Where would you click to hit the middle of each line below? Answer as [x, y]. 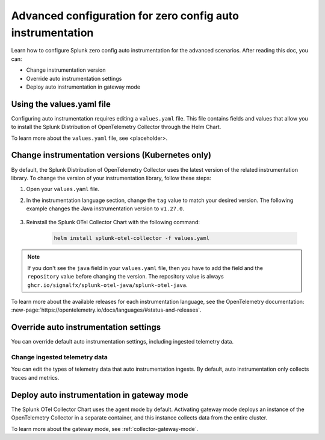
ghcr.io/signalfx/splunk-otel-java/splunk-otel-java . [107, 285]
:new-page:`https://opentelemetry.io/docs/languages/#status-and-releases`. [106, 310]
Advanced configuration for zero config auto [125, 16]
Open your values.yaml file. [63, 189]
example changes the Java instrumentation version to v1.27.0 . [105, 209]
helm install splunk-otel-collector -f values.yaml [132, 238]
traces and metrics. [35, 377]
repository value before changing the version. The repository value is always [125, 277]
